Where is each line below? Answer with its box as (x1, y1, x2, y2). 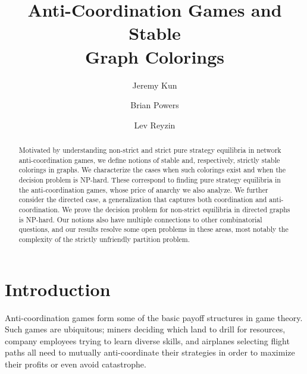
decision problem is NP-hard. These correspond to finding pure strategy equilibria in (18, 175, 281, 185)
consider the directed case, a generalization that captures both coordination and (18, 194, 267, 205)
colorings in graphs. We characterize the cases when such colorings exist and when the (18, 165, 286, 175)
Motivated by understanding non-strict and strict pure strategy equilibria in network (18, 145, 281, 155)
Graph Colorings (84, 44, 225, 68)
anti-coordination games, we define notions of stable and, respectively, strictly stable (18, 155, 280, 165)
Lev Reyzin (134, 118, 176, 131)
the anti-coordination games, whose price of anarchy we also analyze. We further (18, 184, 268, 194)
